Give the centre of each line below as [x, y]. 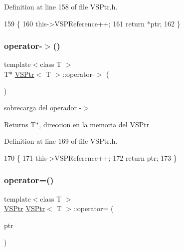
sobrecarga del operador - [43, 108]
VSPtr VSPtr [25, 208]
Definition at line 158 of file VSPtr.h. [61, 6]
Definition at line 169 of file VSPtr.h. [61, 141]
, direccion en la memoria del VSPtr [94, 124]
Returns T [20, 124]
